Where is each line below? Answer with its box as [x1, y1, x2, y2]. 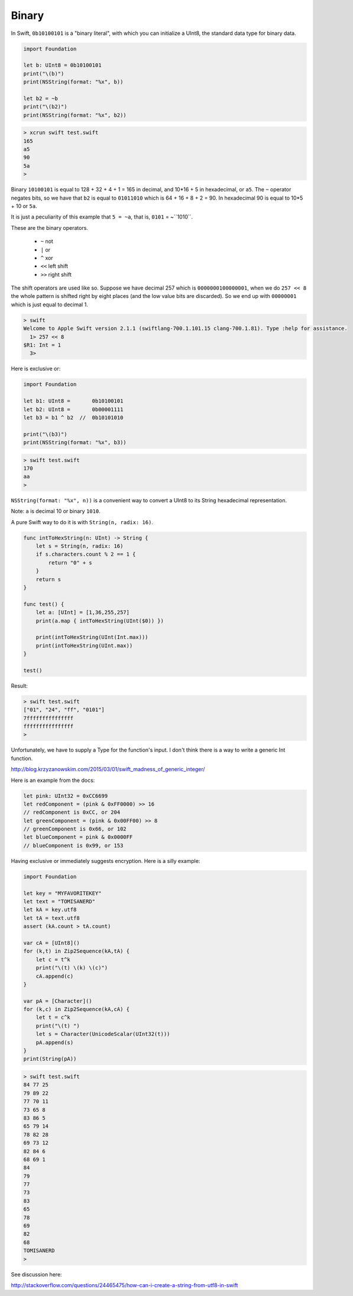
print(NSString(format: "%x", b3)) [23, 439, 127, 446]
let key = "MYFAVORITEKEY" [23, 890, 102, 897]
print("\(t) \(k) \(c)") [35, 964, 108, 971]
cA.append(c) [35, 973, 74, 980]
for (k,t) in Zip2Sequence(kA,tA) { [23, 948, 130, 955]
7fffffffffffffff [23, 714, 74, 721]
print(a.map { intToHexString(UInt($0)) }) [35, 617, 164, 624]
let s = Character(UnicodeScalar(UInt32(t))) [35, 1031, 170, 1038]
